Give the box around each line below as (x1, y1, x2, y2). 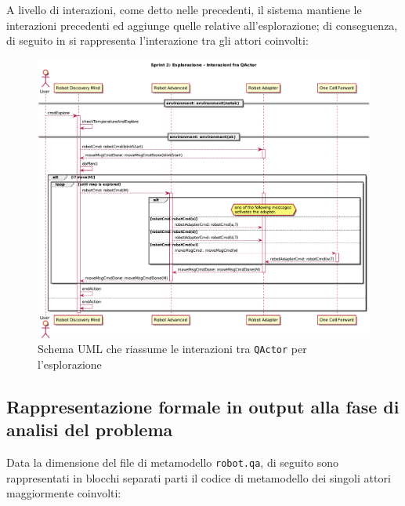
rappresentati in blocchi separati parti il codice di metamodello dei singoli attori (6, 469, 391, 486)
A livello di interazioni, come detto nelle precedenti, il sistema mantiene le (6, 2, 362, 17)
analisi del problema (6, 417, 173, 442)
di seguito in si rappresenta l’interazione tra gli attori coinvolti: (6, 32, 309, 49)
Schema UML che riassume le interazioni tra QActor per (38, 340, 307, 357)
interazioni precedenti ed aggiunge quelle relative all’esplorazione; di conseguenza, (6, 16, 398, 33)
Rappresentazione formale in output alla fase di (6, 394, 400, 418)
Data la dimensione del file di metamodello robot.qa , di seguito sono (6, 454, 339, 471)
